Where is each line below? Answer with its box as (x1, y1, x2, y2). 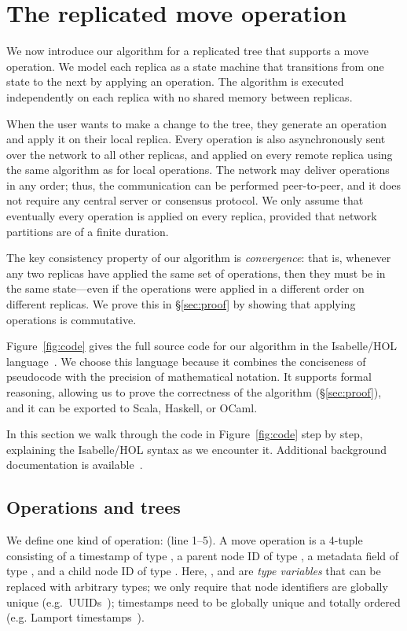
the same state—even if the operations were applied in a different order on (6, 280, 365, 297)
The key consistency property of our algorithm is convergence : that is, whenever (6, 249, 391, 266)
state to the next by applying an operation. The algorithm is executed (6, 73, 344, 90)
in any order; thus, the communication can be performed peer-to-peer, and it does (6, 176, 401, 193)
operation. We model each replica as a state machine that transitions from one (6, 57, 384, 74)
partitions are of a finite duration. (6, 223, 169, 239)
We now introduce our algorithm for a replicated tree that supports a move (6, 42, 368, 59)
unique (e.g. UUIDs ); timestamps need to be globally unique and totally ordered (6, 593, 401, 610)
